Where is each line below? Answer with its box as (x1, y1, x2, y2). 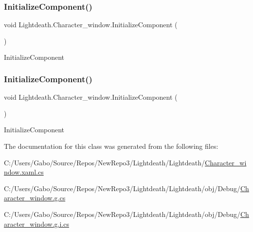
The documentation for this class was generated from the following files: (4, 141, 218, 151)
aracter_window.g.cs (4, 193, 66, 203)
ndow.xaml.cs (4, 167, 44, 177)
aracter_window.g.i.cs (4, 218, 69, 229)
